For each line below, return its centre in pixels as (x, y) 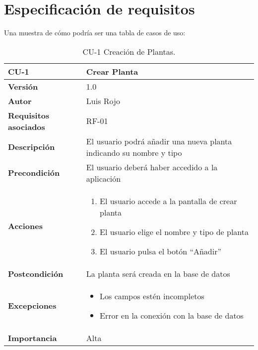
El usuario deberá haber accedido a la (152, 167)
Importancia (32, 338)
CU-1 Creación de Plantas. (129, 51)
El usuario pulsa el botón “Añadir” (161, 251)
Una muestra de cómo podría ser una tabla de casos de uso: (95, 33)
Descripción (32, 147)
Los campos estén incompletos (152, 296)
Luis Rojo (103, 101)
